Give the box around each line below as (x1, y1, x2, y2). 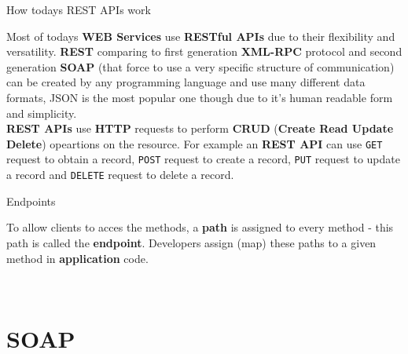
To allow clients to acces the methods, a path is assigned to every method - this (6, 219, 394, 235)
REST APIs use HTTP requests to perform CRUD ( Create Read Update (6, 120, 394, 137)
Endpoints (6, 192, 56, 209)
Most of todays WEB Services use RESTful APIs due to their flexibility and (6, 27, 395, 44)
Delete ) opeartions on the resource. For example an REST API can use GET (6, 135, 383, 151)
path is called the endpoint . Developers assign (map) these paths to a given (6, 234, 377, 250)
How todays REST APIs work (6, 2, 151, 17)
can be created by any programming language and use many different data (6, 74, 366, 90)
